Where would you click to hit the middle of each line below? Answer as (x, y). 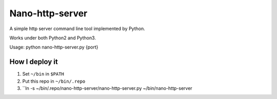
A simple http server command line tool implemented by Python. (77, 29)
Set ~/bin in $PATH (43, 74)
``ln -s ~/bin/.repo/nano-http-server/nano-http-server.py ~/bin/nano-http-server (107, 88)
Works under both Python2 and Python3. (53, 38)
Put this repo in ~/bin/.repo (54, 81)
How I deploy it (34, 62)
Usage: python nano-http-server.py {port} (54, 47)
